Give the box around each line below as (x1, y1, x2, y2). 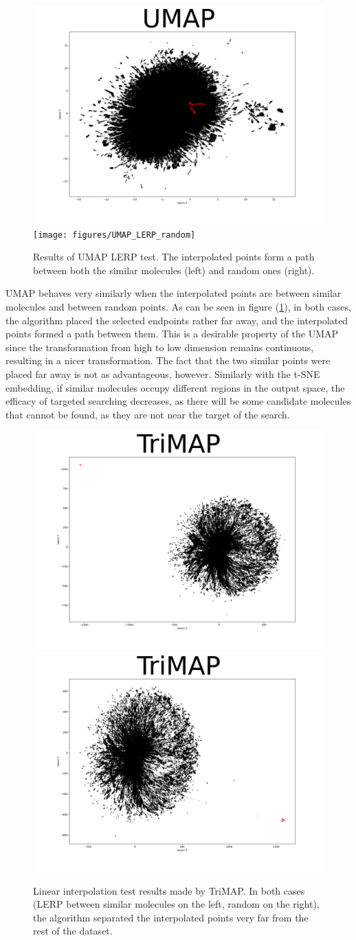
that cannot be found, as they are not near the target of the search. (5, 407, 290, 421)
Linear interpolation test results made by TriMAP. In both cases (33, 883, 305, 897)
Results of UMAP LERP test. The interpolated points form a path (33, 249, 315, 264)
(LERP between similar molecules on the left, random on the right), (33, 897, 320, 911)
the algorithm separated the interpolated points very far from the (33, 910, 309, 924)
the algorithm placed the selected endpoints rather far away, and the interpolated (5, 313, 348, 327)
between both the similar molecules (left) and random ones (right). (33, 262, 315, 277)
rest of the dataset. (33, 924, 113, 938)
